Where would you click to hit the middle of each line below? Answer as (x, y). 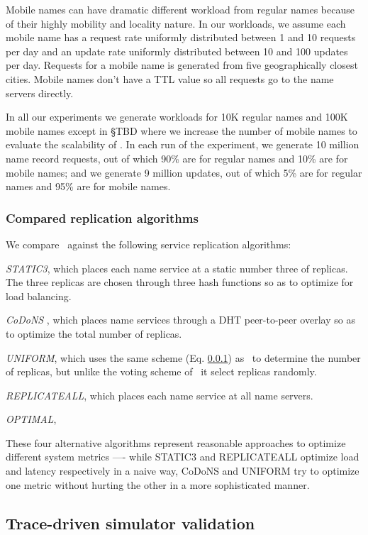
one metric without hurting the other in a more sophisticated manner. (158, 484)
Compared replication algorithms (102, 217)
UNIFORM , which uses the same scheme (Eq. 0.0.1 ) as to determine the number (183, 357)
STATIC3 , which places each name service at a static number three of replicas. (177, 268)
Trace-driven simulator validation (130, 523)
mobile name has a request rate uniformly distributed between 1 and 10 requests (181, 37)
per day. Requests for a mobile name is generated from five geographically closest (182, 65)
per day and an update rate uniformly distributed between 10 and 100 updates (177, 51)
